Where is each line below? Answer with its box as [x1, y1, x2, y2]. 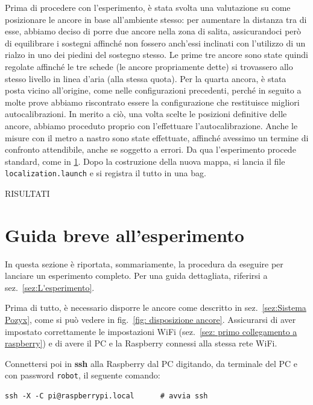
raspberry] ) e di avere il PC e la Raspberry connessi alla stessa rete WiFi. [5, 337, 277, 349]
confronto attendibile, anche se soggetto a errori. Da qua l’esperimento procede [5, 143, 296, 156]
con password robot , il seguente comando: [5, 369, 160, 381]
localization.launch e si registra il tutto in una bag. [5, 167, 206, 179]
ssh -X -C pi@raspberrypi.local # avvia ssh [5, 392, 208, 401]
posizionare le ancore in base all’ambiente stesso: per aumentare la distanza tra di [5, 13, 307, 25]
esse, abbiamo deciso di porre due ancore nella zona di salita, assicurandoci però [5, 25, 302, 37]
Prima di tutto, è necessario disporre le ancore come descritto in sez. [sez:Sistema [5, 301, 306, 314]
